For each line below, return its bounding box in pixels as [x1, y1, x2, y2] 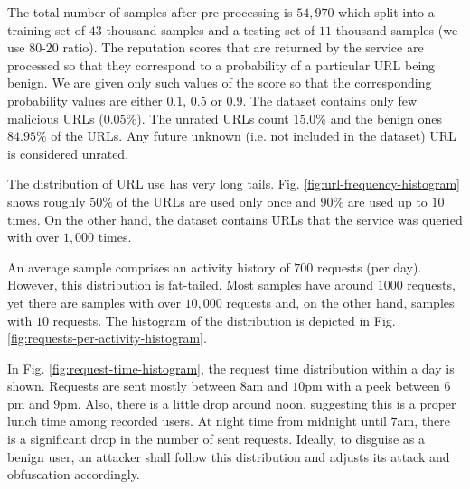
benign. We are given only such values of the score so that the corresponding [7, 73, 432, 92]
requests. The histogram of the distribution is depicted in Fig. [52, 310, 396, 329]
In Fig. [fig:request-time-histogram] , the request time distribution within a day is [7, 358, 455, 377]
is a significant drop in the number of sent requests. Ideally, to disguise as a [7, 429, 425, 448]
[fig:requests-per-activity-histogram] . [7, 328, 207, 347]
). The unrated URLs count [136, 108, 289, 127]
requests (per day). [317, 257, 422, 276]
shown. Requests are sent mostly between [7, 376, 236, 395]
